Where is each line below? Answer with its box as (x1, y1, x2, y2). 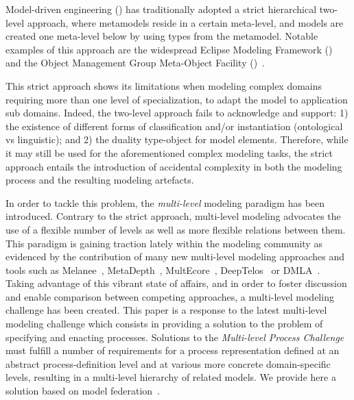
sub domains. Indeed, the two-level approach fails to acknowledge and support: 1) (5, 105, 349, 120)
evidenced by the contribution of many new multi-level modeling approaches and (5, 249, 345, 264)
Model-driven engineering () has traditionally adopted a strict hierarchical (5, 2, 317, 16)
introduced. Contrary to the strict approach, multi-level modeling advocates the (5, 209, 341, 223)
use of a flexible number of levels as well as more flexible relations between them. (5, 222, 346, 236)
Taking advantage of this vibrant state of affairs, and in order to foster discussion (5, 276, 347, 290)
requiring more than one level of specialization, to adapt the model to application (5, 92, 348, 106)
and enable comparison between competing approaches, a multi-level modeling (5, 289, 334, 303)
